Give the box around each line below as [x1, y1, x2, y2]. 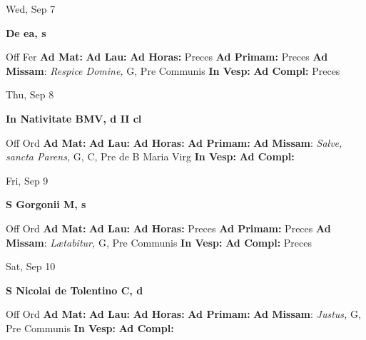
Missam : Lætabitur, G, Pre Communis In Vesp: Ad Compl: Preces [6, 235, 312, 249]
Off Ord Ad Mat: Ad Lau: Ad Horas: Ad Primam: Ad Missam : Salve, [6, 135, 342, 150]
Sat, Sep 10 [6, 259, 56, 274]
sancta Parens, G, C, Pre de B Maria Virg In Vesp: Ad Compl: [6, 149, 295, 164]
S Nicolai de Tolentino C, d [6, 282, 143, 297]
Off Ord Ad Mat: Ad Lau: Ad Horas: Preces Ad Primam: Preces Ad [6, 220, 331, 235]
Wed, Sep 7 [6, 1, 56, 16]
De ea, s [6, 25, 46, 40]
